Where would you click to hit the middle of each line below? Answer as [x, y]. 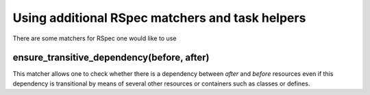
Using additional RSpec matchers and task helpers [159, 18]
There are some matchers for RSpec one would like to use [95, 38]
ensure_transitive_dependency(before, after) [111, 58]
